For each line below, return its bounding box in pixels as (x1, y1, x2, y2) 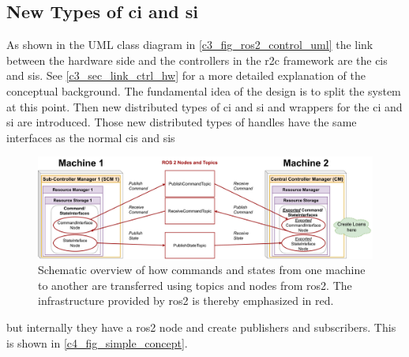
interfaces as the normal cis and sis (6, 129, 175, 145)
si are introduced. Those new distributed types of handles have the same (6, 114, 357, 130)
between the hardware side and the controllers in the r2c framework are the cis (6, 51, 388, 68)
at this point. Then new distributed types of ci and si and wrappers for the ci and (6, 98, 403, 115)
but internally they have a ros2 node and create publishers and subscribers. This (6, 318, 396, 335)
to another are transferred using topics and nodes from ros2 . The (38, 276, 352, 293)
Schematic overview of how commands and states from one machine (38, 261, 366, 278)
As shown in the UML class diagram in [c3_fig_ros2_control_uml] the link (6, 36, 373, 53)
